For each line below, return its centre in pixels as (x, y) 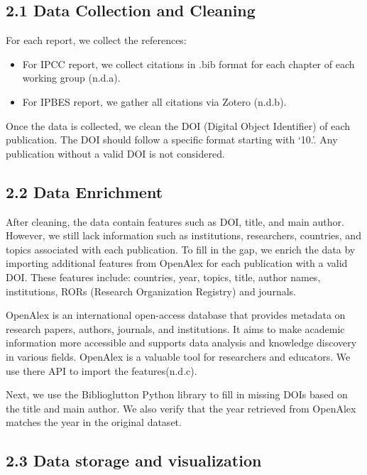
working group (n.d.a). (71, 78)
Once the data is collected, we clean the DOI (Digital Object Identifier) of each (178, 125)
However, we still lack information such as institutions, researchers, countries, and (183, 235)
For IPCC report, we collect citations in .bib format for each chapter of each (188, 64)
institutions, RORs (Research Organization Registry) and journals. (151, 291)
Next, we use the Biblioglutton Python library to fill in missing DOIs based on (177, 394)
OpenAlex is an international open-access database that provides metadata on (176, 315)
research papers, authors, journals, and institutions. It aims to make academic (175, 328)
